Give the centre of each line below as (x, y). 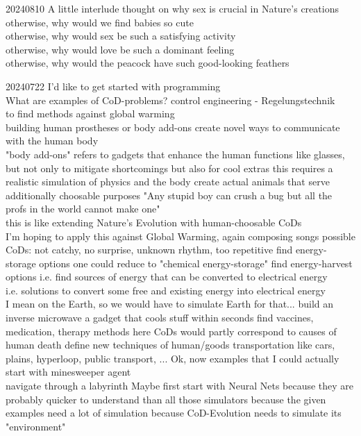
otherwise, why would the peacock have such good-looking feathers (148, 63)
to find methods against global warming (90, 114)
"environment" (36, 426)
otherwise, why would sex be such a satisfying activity (121, 36)
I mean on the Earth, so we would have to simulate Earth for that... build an (170, 304)
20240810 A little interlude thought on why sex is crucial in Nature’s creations (172, 8)
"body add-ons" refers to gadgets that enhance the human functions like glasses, (175, 154)
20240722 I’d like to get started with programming (113, 86)
